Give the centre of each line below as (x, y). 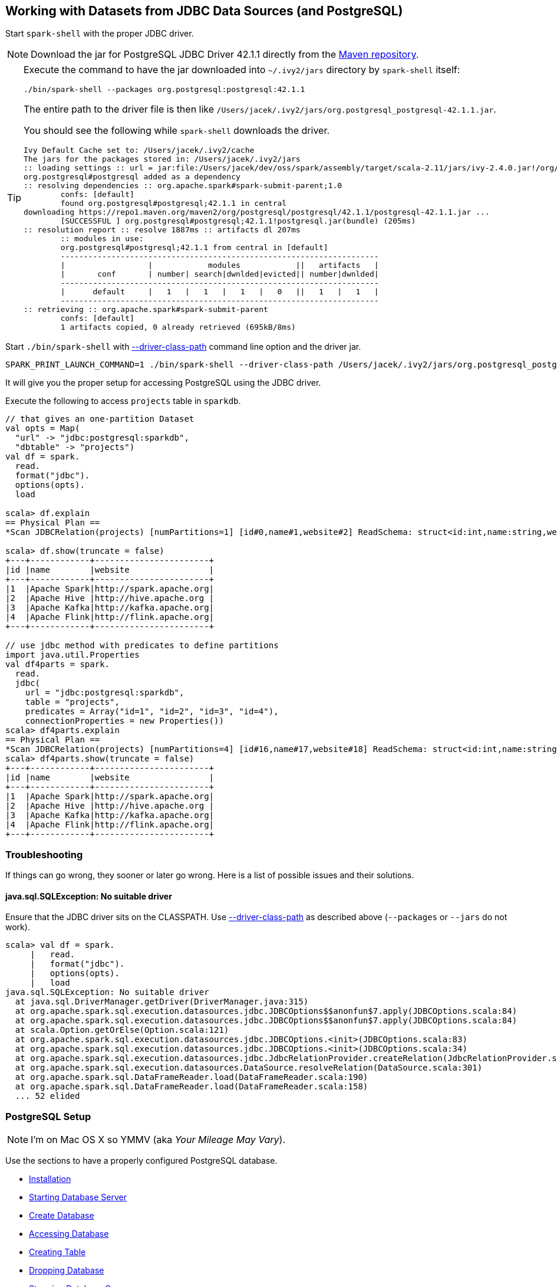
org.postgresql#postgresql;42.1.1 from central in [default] (194, 248)
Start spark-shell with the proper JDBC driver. (100, 34)
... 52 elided (47, 1096)
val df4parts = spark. (58, 664)
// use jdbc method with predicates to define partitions (142, 646)
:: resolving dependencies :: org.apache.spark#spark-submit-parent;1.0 (183, 186)
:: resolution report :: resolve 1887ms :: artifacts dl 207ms (162, 230)
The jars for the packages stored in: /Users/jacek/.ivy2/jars (162, 159)
